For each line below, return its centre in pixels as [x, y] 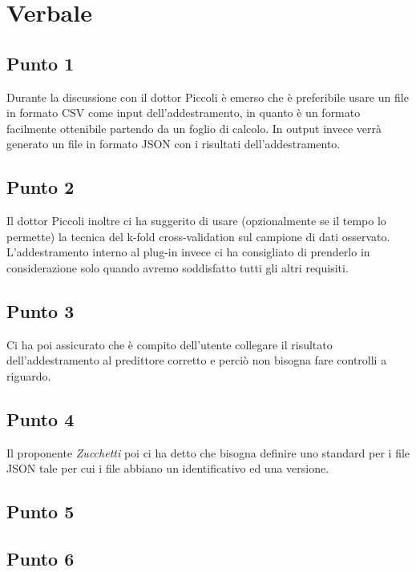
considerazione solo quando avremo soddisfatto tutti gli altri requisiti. [178, 267]
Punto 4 [40, 419]
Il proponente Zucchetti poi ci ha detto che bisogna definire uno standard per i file [208, 452]
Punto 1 [40, 63]
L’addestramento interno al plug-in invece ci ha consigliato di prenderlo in [188, 252]
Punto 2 [40, 187]
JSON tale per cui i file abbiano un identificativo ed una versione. [168, 468]
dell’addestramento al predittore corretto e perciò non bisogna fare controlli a [197, 360]
